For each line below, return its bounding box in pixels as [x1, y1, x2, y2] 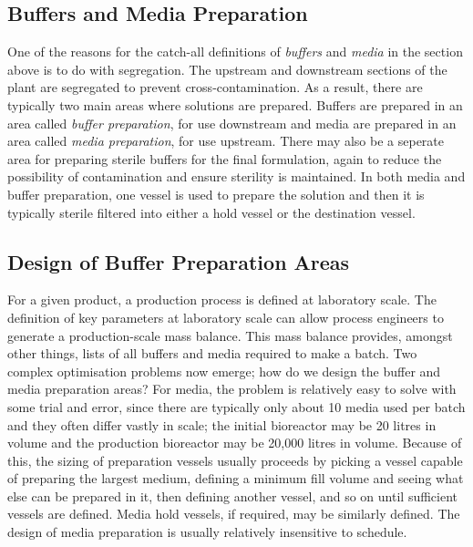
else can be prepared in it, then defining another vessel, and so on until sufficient [7, 486, 458, 505]
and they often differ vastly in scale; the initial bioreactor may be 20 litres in [7, 415, 437, 434]
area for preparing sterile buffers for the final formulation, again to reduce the [7, 149, 442, 168]
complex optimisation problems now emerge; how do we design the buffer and [7, 361, 441, 380]
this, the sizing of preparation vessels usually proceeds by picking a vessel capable [7, 450, 463, 470]
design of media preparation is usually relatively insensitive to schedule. [7, 522, 407, 542]
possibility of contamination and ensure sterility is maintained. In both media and [7, 167, 466, 186]
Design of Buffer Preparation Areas [7, 247, 350, 275]
